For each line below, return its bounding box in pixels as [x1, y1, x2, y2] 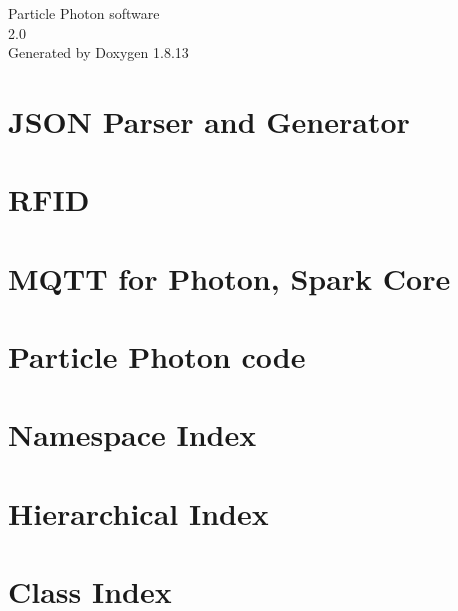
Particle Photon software [8, 3, 160, 23]
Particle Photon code [8, 336, 306, 377]
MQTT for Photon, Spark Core [8, 257, 451, 298]
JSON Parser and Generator [8, 100, 410, 141]
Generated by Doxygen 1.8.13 [8, 42, 189, 63]
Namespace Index [8, 414, 257, 455]
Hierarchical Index [8, 492, 269, 533]
